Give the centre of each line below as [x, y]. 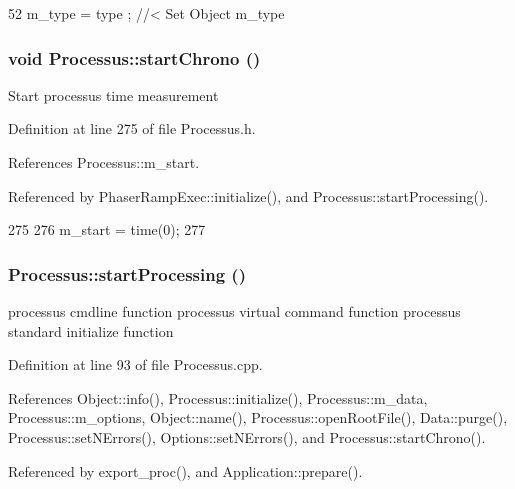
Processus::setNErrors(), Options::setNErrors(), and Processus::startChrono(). [247, 436]
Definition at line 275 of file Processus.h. [132, 128]
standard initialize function [91, 330]
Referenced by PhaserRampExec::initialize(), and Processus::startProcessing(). [248, 195]
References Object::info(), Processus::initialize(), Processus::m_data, [218, 397]
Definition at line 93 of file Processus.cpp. [135, 364]
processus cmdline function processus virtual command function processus [234, 311]
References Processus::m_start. [104, 162]
